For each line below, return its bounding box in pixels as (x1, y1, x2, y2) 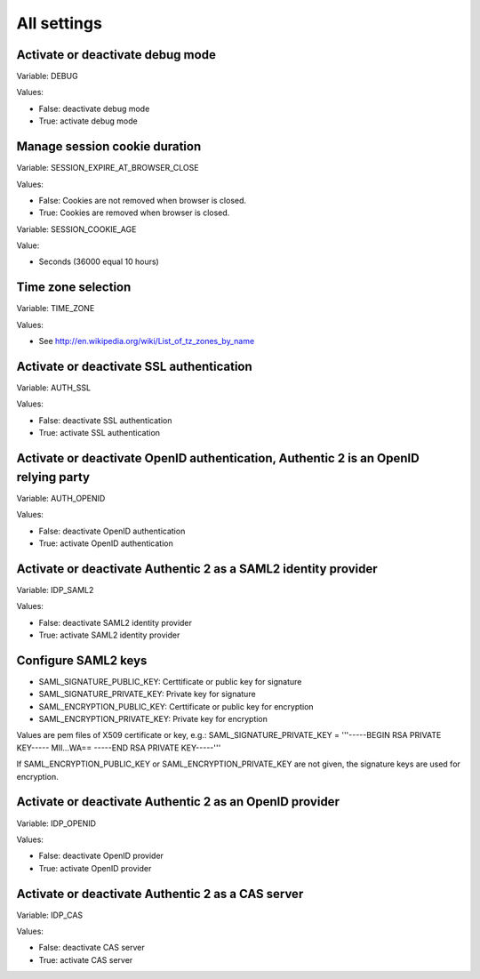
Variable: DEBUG (16, 71, 79, 82)
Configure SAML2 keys (16, 653, 148, 668)
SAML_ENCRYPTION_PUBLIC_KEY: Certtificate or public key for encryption (38, 701, 315, 711)
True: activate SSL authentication (38, 428, 160, 438)
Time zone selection (16, 280, 132, 295)
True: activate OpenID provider (38, 863, 152, 873)
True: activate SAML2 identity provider (38, 630, 180, 640)
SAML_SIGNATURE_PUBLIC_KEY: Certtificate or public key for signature (38, 676, 302, 686)
